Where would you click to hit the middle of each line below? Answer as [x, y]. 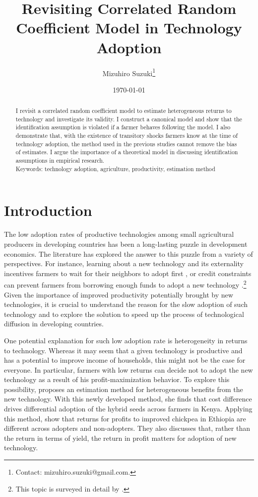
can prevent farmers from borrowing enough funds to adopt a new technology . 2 [125, 284]
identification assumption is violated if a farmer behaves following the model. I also [123, 127]
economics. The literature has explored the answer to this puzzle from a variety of [129, 253]
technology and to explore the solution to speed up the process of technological [124, 314]
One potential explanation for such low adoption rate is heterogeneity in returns [126, 340]
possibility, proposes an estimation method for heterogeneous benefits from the [124, 389]
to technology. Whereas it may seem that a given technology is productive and [123, 350]
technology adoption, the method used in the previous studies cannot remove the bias [126, 144]
